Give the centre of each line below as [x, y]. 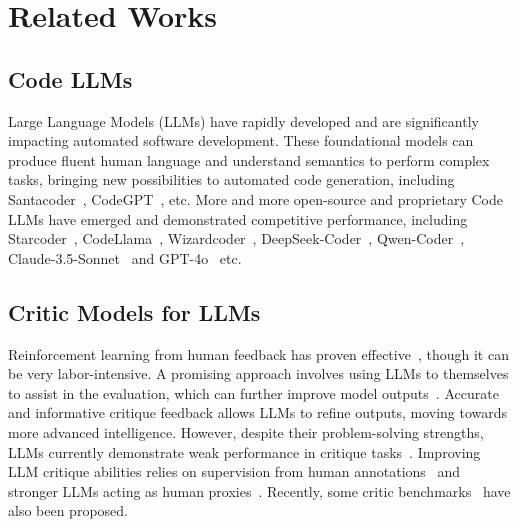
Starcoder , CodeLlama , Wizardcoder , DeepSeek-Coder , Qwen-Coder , [236, 238]
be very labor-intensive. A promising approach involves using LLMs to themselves [258, 373]
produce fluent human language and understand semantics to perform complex [249, 159]
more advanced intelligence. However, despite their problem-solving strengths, [246, 431]
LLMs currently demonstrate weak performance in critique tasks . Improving [244, 451]
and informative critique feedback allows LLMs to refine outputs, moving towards [258, 412]
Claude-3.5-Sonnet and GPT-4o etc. [125, 257]
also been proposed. [68, 510]
